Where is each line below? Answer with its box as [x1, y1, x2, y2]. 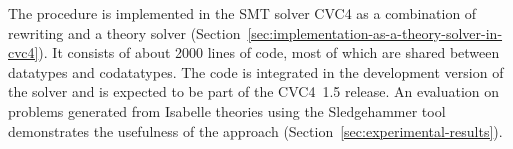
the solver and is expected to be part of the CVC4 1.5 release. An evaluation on [8, 81, 500, 102]
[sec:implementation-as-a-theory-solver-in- [247, 22, 503, 43]
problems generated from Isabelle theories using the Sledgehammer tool [8, 100, 446, 121]
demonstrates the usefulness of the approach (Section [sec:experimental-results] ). [8, 120, 503, 141]
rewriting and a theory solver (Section [8, 22, 241, 43]
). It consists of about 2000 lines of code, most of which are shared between [38, 42, 500, 63]
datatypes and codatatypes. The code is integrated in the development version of [8, 61, 504, 82]
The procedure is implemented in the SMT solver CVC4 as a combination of [8, 3, 477, 23]
